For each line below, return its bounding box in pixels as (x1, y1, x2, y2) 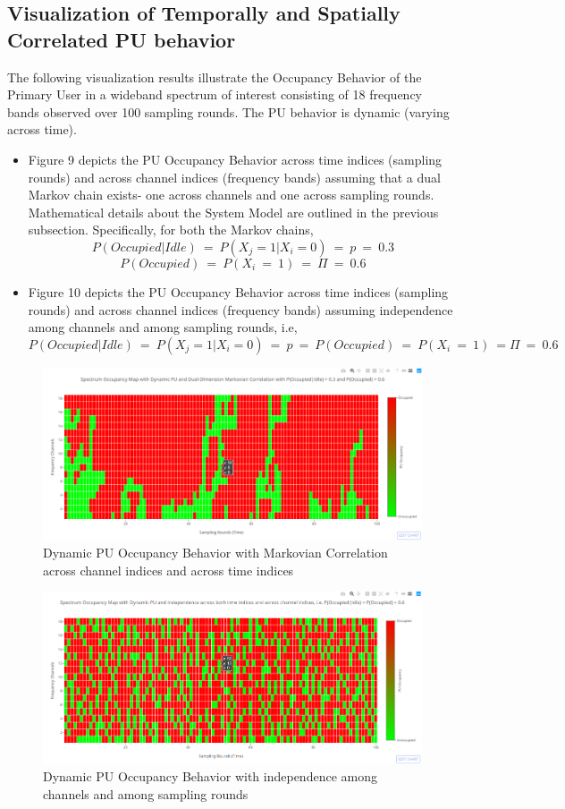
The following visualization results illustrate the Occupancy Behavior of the (7, 67, 422, 86)
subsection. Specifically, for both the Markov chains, (28, 220, 314, 239)
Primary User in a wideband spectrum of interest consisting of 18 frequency (7, 85, 422, 104)
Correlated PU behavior (7, 25, 236, 53)
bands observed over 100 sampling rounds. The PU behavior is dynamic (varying (7, 102, 450, 121)
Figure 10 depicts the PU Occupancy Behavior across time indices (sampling (28, 282, 449, 301)
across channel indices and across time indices (43, 560, 294, 579)
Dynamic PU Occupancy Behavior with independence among (43, 767, 377, 786)
